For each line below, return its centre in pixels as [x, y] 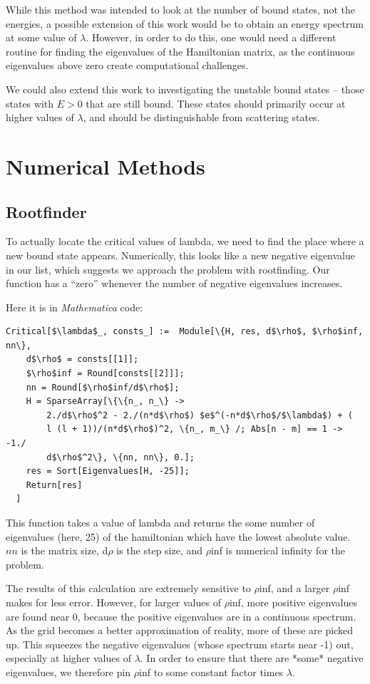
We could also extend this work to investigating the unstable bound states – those [185, 89]
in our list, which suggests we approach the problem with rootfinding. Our [168, 269]
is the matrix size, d [65, 550]
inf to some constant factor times [211, 672]
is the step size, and [160, 550]
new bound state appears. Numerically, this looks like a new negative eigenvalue [180, 255]
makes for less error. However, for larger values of [113, 602]
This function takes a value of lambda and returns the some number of [160, 523]
